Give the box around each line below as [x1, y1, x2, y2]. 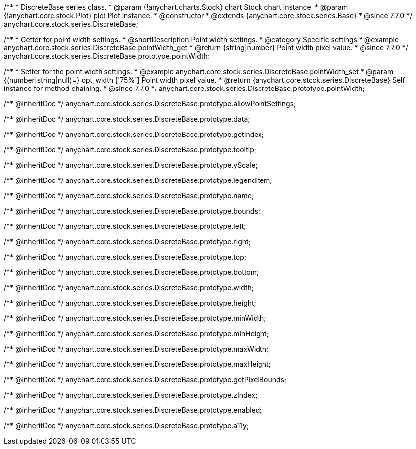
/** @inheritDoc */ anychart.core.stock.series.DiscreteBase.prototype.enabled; [4, 406, 262, 414]
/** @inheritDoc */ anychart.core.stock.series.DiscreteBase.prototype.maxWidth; [4, 345, 269, 353]
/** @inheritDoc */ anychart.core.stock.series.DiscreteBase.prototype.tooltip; [4, 145, 256, 154]
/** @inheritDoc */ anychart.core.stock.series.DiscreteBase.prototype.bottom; [4, 268, 259, 276]
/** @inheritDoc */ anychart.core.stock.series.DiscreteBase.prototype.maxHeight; [4, 360, 271, 368]
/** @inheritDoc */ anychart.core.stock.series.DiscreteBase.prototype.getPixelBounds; [4, 375, 287, 384]
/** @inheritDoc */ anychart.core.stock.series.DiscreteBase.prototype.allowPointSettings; [4, 99, 296, 108]
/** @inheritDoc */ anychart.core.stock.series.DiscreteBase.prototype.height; [4, 299, 256, 307]
